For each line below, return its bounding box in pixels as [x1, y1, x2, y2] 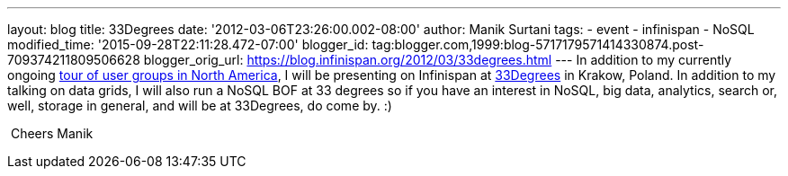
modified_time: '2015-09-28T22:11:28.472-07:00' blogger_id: [7, 37, 369, 52]
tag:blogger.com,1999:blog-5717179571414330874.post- [372, 37, 704, 52]
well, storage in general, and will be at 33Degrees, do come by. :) [7, 98, 392, 113]
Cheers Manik [10, 126, 94, 141]
